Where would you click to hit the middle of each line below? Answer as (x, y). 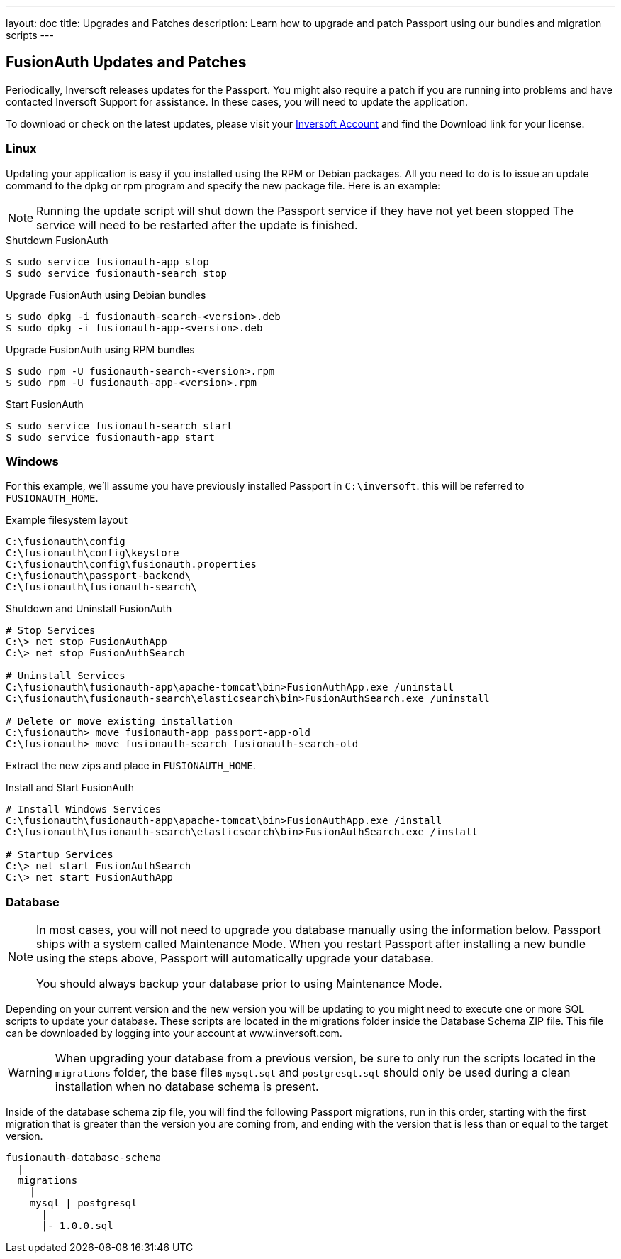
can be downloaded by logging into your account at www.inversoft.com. (174, 1033)
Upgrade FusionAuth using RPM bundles (100, 349)
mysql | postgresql (83, 1203)
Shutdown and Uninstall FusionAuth (89, 609)
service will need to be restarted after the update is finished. (197, 225)
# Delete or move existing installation (119, 721)
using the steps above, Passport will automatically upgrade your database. (235, 958)
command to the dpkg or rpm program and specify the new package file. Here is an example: (223, 185)
